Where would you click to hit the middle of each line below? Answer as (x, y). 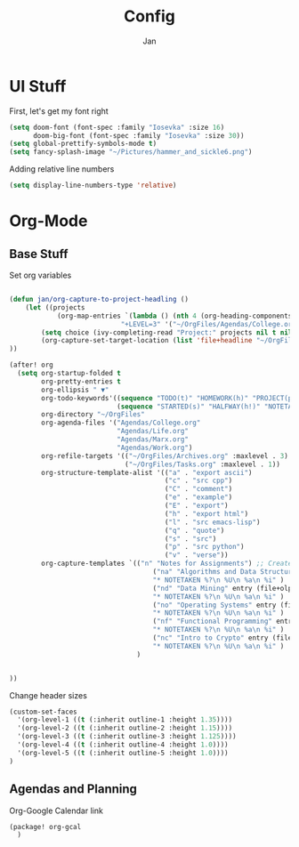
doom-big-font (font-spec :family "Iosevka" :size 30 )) (138, 135)
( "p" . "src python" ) (204, 547)
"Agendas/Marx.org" (153, 440)
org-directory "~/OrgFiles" (93, 415)
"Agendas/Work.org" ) (155, 448)
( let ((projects (56, 307)
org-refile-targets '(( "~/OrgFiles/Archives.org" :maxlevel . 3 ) (165, 456)
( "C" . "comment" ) (198, 489)
